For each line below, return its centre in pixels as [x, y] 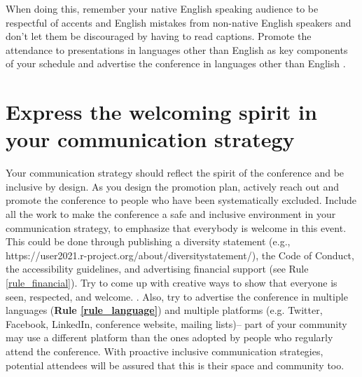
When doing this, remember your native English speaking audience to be [162, 8]
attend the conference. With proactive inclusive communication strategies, [165, 351]
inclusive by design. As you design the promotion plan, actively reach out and [173, 186]
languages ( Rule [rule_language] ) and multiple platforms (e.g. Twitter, [164, 310]
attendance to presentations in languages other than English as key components [177, 49]
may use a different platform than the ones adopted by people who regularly [169, 337]
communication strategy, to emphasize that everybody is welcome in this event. [176, 227]
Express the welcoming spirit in [161, 112]
